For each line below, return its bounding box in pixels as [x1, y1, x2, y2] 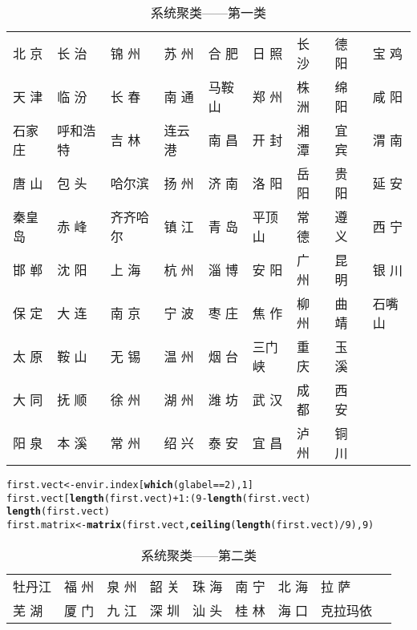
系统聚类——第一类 [150, 3, 266, 22]
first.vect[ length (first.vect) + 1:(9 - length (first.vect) [6, 492, 311, 504]
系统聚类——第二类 [140, 545, 257, 564]
